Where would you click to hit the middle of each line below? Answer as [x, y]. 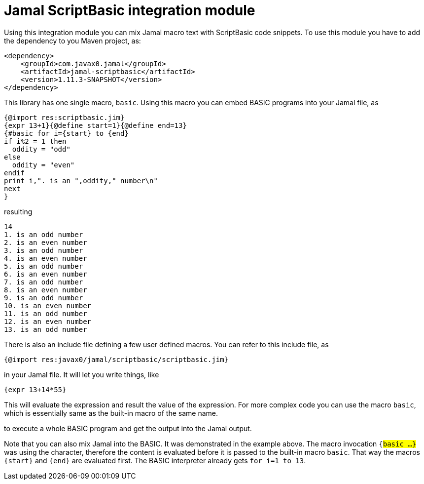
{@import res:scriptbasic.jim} [64, 117]
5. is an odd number [44, 266]
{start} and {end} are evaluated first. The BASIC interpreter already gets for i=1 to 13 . [155, 460]
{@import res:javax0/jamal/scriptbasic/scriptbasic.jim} [116, 359]
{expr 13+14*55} [35, 389]
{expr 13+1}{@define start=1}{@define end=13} [95, 125]
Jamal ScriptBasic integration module [130, 10]
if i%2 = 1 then [35, 141]
